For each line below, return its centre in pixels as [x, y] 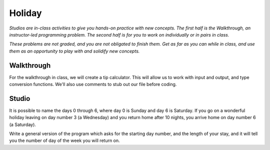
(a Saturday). [22, 124]
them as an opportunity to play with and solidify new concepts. [74, 51]
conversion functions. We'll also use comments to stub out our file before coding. [93, 84]
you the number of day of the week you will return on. [64, 140]
